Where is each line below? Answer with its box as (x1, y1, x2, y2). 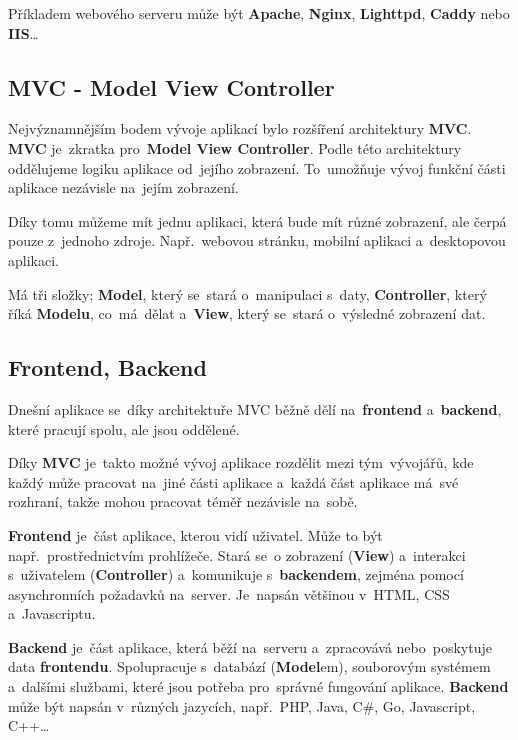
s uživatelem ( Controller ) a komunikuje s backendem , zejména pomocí (8, 564, 464, 585)
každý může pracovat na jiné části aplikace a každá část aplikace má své (8, 471, 459, 492)
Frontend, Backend (8, 352, 207, 383)
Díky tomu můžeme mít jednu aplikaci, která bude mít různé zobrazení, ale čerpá (8, 210, 507, 231)
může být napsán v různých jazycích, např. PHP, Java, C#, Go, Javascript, (8, 695, 476, 716)
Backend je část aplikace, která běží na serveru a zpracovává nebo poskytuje (8, 636, 492, 657)
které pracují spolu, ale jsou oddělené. (8, 418, 240, 439)
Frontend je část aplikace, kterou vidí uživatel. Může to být (8, 524, 383, 545)
